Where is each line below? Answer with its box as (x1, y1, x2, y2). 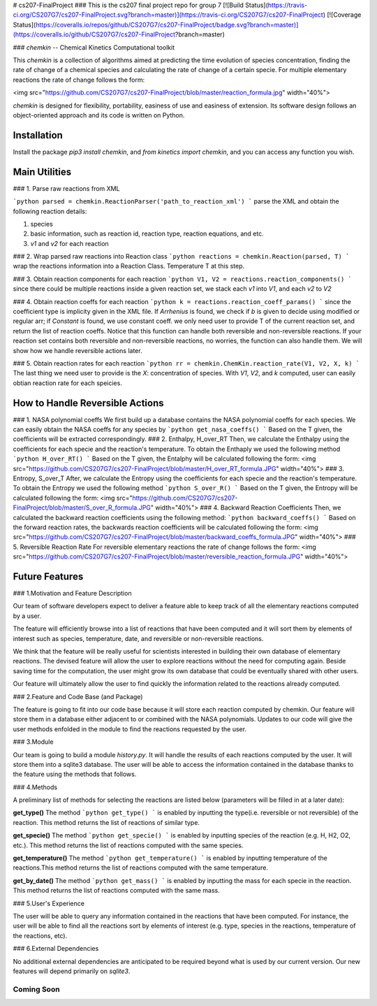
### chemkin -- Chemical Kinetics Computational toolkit (13, 43, 175, 52)
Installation (13, 129, 63, 141)
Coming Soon (13, 984, 60, 994)
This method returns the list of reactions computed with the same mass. (13, 886, 220, 895)
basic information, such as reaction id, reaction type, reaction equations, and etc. (30, 229, 265, 238)
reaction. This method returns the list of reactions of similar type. (13, 818, 200, 826)
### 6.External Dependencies (13, 944, 99, 953)
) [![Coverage (323, 10, 362, 19)
